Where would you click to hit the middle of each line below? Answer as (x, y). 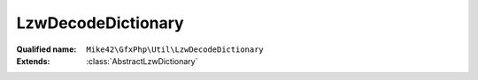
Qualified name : (46, 49)
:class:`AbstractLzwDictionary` (142, 61)
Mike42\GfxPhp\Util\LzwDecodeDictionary (175, 49)
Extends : (33, 61)
